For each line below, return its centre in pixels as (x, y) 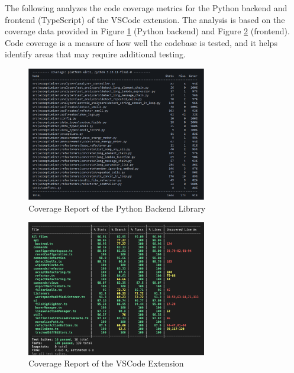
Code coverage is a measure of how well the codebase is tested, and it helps (141, 42)
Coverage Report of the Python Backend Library (117, 208)
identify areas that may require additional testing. (95, 54)
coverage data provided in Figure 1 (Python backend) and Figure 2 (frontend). (147, 31)
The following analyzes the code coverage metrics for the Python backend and (146, 8)
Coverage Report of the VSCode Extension (106, 363)
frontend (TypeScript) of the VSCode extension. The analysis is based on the (145, 19)
